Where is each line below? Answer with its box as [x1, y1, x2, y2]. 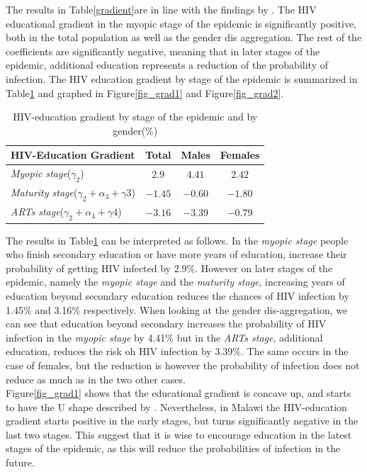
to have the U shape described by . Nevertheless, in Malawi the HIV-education [6, 399, 347, 414]
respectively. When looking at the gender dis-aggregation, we [83, 302, 348, 317]
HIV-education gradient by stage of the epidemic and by [13, 109, 258, 124]
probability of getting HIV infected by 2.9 [6, 260, 187, 275]
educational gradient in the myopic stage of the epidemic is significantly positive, [6, 16, 357, 30]
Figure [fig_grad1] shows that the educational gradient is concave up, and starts [6, 386, 351, 400]
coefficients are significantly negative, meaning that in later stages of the [6, 43, 320, 58]
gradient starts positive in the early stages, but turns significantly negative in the [6, 413, 358, 428]
